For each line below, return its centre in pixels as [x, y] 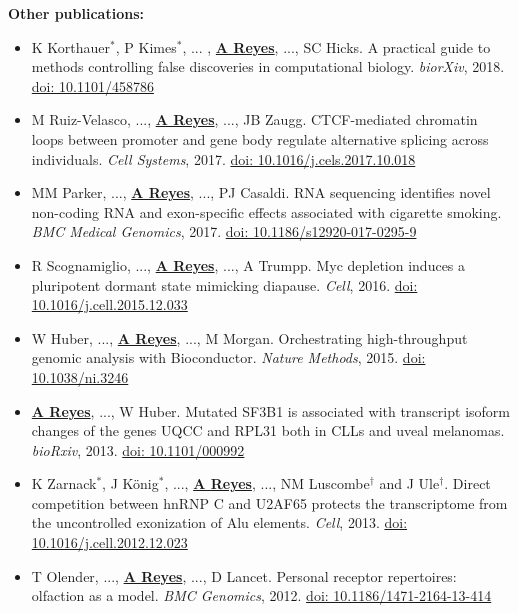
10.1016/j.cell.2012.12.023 [109, 542]
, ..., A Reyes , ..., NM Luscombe [267, 483]
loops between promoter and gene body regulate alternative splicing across [260, 138]
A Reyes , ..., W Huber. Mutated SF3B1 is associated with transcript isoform [270, 410]
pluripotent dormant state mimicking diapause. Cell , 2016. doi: [224, 284]
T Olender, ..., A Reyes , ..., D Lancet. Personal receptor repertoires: [244, 575]
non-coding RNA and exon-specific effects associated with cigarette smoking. [266, 211]
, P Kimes [146, 46]
